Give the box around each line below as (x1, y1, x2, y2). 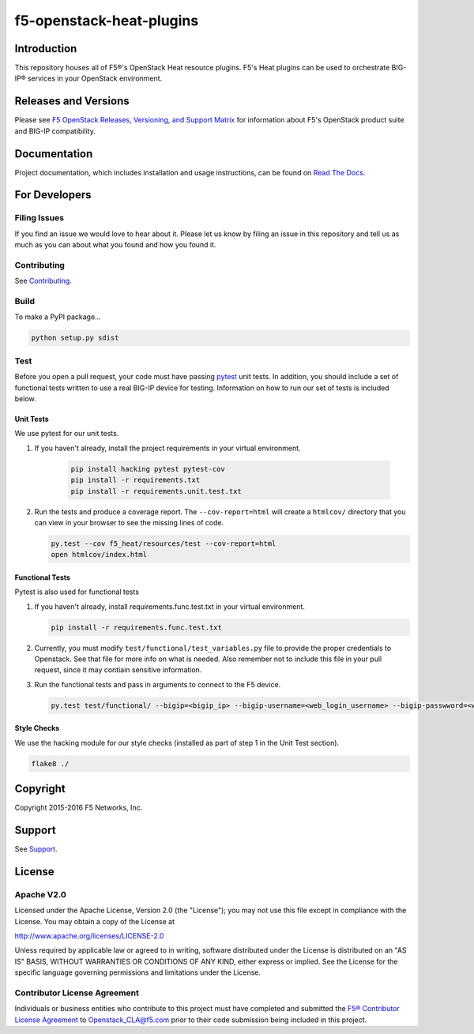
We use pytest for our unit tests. (14, 429, 119, 438)
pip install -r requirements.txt (70, 476, 201, 485)
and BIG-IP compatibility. (14, 126, 96, 136)
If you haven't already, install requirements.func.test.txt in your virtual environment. (34, 601, 306, 611)
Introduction (14, 42, 77, 55)
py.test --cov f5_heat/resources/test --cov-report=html (51, 539, 276, 548)
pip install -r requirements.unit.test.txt (70, 487, 243, 495)
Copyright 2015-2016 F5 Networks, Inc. (14, 803, 143, 813)
